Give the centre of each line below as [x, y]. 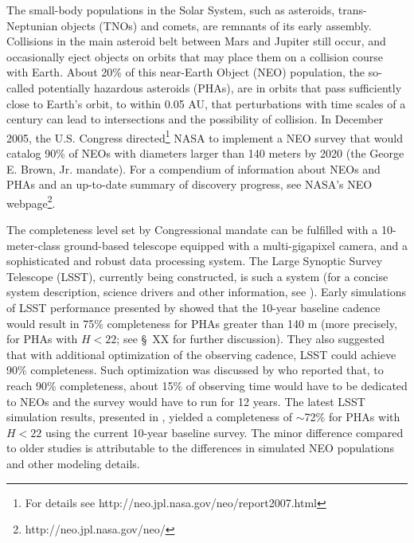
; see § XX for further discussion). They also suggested [251, 339]
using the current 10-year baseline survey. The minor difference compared [224, 432]
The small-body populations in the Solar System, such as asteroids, [171, 10]
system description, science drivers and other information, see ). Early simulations [206, 292]
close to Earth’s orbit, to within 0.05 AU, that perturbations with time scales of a [206, 103]
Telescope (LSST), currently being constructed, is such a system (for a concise [197, 276]
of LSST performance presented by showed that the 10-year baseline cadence [193, 307]
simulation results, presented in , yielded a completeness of [150, 417]
